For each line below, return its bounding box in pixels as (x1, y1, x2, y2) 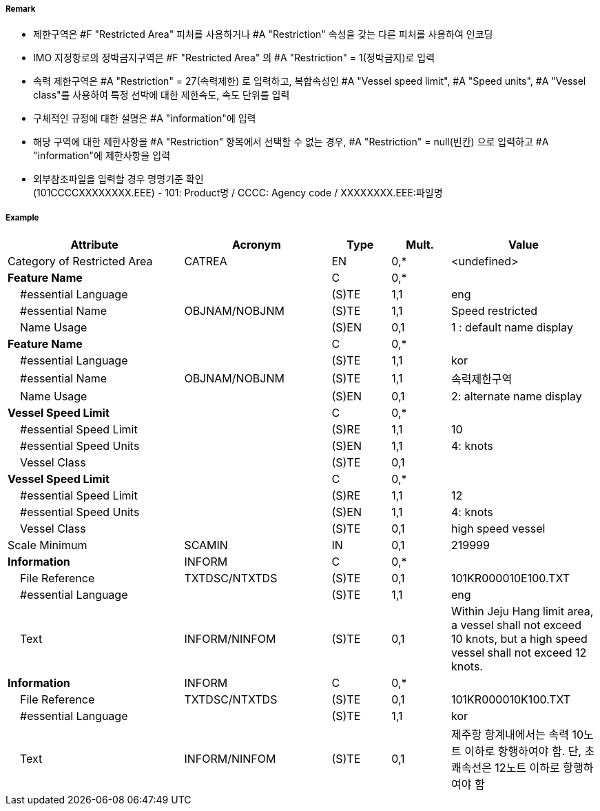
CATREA (184, 254, 227, 269)
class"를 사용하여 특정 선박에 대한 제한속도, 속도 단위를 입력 (33, 89, 290, 101)
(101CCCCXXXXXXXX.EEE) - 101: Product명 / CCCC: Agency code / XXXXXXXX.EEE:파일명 (33, 187, 443, 199)
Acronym (231, 238, 281, 252)
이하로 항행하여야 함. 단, (464, 744, 582, 759)
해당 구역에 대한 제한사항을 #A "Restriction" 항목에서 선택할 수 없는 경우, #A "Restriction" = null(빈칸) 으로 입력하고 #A (33, 136, 549, 148)
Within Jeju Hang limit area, (451, 604, 594, 619)
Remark (6, 4, 36, 14)
